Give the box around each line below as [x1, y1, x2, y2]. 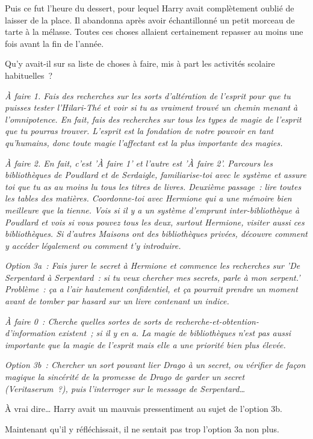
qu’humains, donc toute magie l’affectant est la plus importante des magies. [5, 136, 283, 149]
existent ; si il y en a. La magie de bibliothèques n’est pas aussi [58, 327, 291, 339]
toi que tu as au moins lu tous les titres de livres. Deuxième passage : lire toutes [5, 180, 302, 192]
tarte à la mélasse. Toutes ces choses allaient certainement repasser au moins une [5, 25, 303, 38]
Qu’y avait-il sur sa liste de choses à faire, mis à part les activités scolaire [5, 57, 275, 70]
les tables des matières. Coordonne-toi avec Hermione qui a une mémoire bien [5, 192, 292, 204]
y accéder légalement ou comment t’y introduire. [5, 239, 181, 251]
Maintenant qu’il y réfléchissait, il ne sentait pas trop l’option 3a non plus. [5, 422, 279, 435]
